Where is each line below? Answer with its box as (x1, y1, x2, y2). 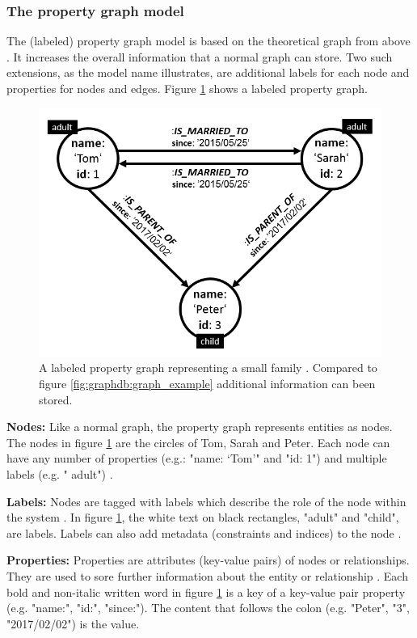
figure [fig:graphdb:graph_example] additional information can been (39, 375, 376, 392)
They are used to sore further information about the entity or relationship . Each (6, 567, 408, 584)
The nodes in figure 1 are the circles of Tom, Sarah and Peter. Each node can (6, 433, 390, 450)
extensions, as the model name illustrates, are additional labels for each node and (6, 64, 410, 81)
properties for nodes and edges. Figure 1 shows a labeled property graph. (6, 80, 368, 96)
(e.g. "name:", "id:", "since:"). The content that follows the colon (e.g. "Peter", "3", (6, 599, 410, 616)
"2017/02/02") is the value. (6, 615, 140, 632)
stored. (39, 391, 73, 408)
